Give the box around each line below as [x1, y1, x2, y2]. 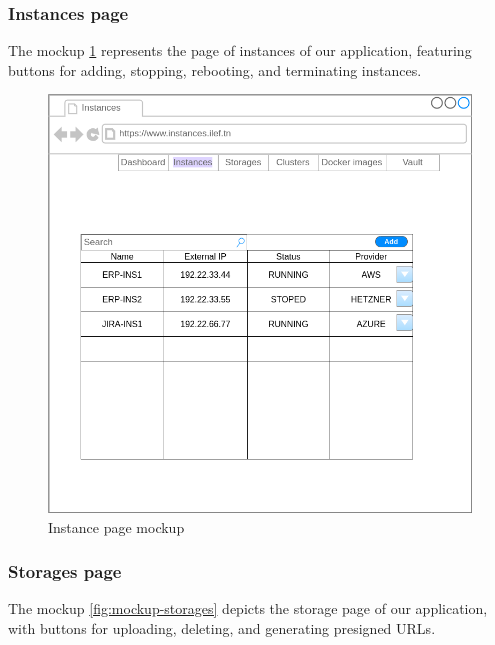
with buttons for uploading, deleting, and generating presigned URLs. [8, 618, 436, 639]
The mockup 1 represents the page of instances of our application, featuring [8, 40, 472, 61]
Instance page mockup [48, 516, 185, 537]
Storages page [8, 559, 122, 584]
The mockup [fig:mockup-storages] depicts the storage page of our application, [8, 598, 488, 619]
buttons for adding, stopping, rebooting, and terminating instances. [8, 59, 422, 80]
